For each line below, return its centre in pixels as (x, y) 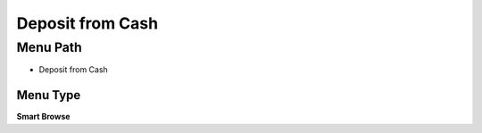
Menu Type (49, 95)
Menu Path (49, 47)
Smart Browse (43, 117)
